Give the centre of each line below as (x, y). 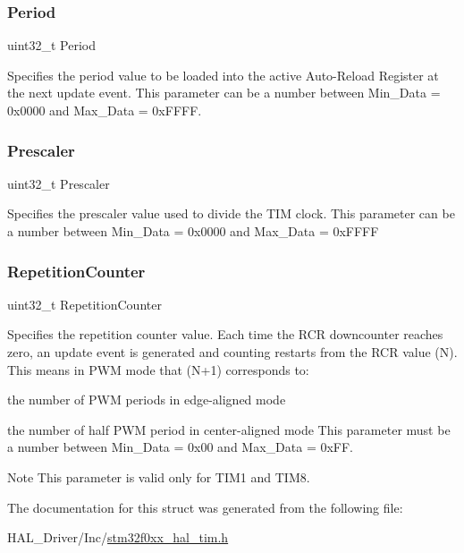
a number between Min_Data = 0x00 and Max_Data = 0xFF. (181, 447)
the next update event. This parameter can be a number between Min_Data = (224, 93)
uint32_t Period (52, 45)
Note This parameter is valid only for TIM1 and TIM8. (159, 476)
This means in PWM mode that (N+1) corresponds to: (158, 369)
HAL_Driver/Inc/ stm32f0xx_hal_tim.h (118, 537)
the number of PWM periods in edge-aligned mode (147, 400)
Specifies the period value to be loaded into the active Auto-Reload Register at (223, 75)
